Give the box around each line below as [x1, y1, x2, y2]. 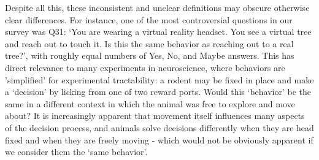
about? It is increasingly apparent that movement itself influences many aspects [5, 109, 305, 122]
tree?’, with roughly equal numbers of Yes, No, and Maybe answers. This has [5, 49, 294, 62]
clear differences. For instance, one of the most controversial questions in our [5, 13, 293, 26]
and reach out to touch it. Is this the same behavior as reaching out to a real [5, 37, 294, 50]
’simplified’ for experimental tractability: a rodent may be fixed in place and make [5, 73, 314, 86]
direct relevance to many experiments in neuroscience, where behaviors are [5, 61, 285, 74]
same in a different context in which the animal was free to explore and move [5, 97, 295, 110]
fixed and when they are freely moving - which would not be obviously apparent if [5, 133, 313, 146]
